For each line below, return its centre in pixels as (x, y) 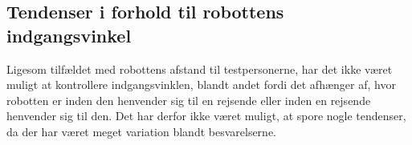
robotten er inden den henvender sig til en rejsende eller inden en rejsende (189, 100)
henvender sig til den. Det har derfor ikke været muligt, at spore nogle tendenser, (206, 116)
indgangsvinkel (69, 35)
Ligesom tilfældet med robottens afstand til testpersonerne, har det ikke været (200, 68)
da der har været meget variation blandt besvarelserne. (141, 131)
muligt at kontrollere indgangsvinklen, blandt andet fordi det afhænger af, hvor (201, 85)
